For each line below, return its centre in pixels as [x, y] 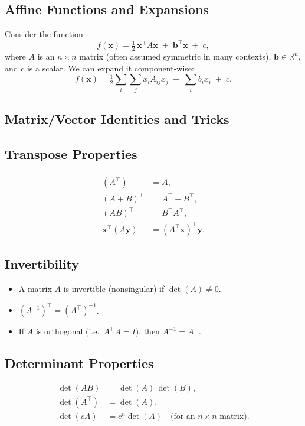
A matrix [35, 288]
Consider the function [44, 34]
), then [147, 331]
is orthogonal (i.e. [68, 331]
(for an [183, 416]
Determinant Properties [79, 363]
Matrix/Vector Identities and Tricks [117, 119]
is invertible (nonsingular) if [114, 288]
